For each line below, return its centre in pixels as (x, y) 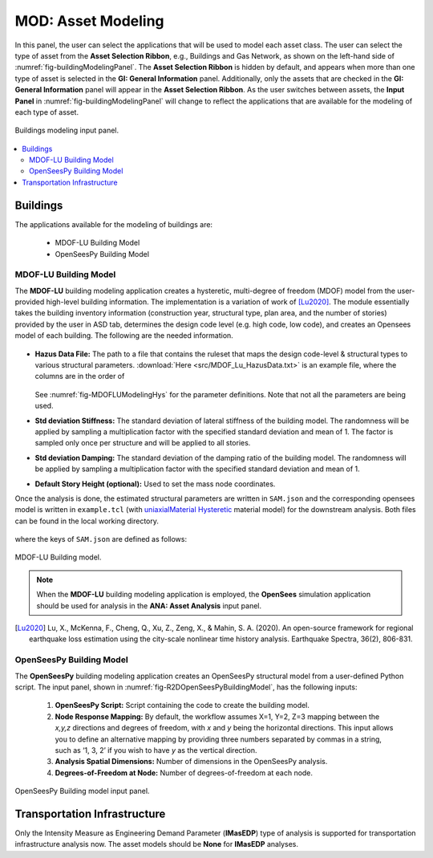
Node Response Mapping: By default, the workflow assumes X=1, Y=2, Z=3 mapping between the (217, 716)
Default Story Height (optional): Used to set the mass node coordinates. (155, 484)
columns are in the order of (80, 376)
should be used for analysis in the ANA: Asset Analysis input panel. (149, 605)
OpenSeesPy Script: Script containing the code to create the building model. (182, 706)
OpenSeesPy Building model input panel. (82, 791)
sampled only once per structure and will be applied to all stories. (143, 443)
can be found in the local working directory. (87, 521)
